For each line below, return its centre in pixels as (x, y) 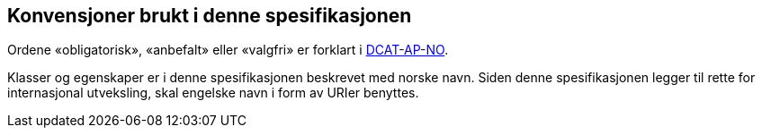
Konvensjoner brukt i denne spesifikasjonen (210, 16)
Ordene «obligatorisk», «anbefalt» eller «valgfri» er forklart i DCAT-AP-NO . (228, 50)
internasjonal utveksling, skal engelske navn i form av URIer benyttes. (213, 93)
